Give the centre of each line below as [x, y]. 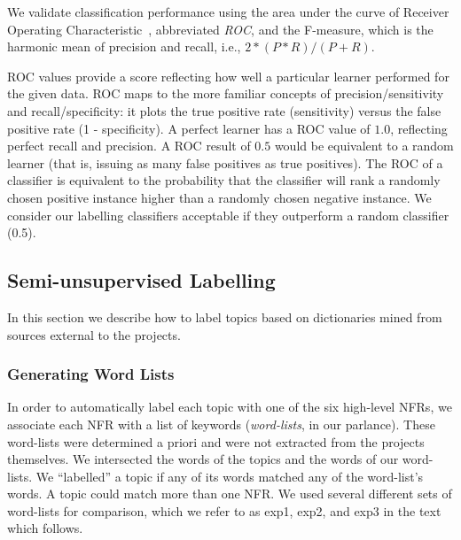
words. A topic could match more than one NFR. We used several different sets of [230, 494]
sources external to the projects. [94, 334]
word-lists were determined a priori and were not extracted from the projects [216, 441]
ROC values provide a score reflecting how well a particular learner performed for [228, 76]
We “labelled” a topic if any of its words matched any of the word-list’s [230, 476]
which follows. [45, 528]
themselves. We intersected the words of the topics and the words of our [203, 459]
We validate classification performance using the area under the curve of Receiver [228, 12]
